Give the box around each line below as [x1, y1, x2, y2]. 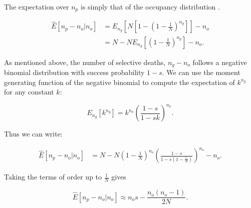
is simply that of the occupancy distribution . [80, 1, 220, 11]
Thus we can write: [4, 128, 63, 139]
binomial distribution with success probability [4, 66, 145, 77]
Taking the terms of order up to [4, 171, 102, 182]
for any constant [4, 86, 54, 97]
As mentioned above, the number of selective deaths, [4, 56, 166, 67]
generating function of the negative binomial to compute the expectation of [4, 76, 235, 87]
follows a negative [192, 56, 247, 67]
